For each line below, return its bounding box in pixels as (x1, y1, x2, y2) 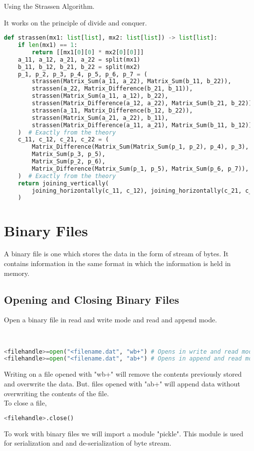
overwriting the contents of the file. (4, 388, 109, 398)
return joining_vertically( (18, 180, 109, 187)
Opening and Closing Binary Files (4, 292, 179, 307)
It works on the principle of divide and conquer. (4, 17, 147, 27)
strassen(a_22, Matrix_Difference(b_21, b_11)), (32, 85, 193, 92)
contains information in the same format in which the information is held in (4, 258, 231, 269)
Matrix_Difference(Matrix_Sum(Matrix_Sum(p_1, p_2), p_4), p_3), (32, 143, 249, 151)
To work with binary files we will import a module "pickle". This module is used (4, 428, 243, 438)
